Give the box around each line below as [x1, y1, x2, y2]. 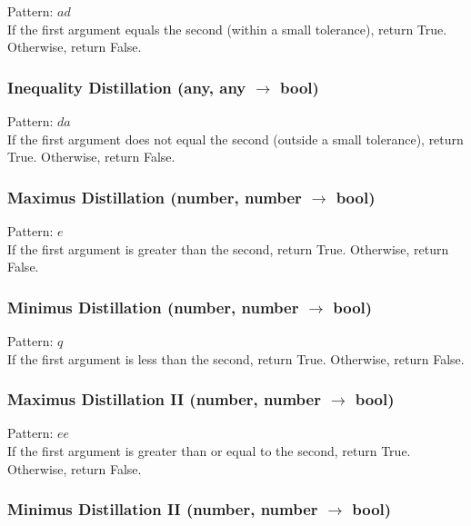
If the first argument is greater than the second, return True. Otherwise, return [7, 239, 449, 258]
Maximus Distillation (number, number [7, 185, 302, 208]
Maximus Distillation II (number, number [7, 388, 321, 411]
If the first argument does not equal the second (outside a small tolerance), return [7, 129, 464, 148]
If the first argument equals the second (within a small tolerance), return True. [7, 19, 447, 38]
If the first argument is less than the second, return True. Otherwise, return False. [7, 349, 465, 368]
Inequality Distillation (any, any [7, 75, 246, 98]
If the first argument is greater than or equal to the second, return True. [7, 442, 411, 460]
